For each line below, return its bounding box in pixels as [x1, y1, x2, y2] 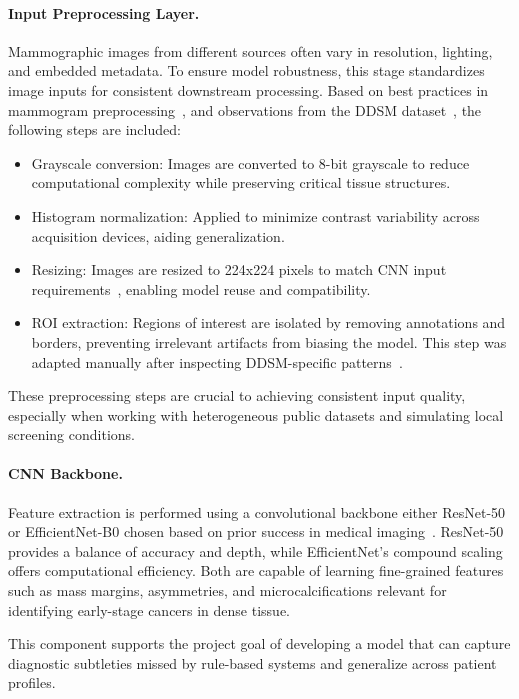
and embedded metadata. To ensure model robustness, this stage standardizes [8, 60, 485, 81]
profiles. [8, 672, 56, 693]
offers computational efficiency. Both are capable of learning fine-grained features [8, 560, 504, 581]
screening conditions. [8, 424, 135, 445]
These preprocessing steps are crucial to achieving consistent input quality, [8, 385, 466, 406]
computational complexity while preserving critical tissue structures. [31, 172, 451, 193]
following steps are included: [8, 119, 181, 140]
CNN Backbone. [8, 463, 123, 484]
